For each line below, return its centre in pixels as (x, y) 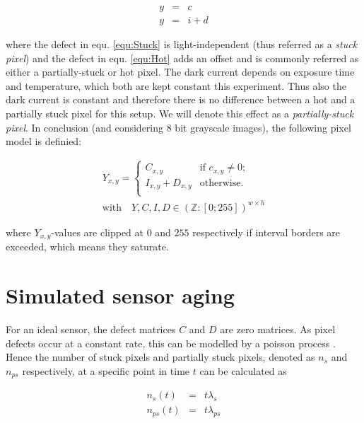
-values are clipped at (97, 232)
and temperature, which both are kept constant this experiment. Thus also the (176, 85)
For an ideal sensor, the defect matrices (91, 329)
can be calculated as (243, 370)
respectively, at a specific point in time (106, 370)
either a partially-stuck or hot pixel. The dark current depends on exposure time (180, 72)
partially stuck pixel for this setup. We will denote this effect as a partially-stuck (180, 114)
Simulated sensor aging (120, 295)
